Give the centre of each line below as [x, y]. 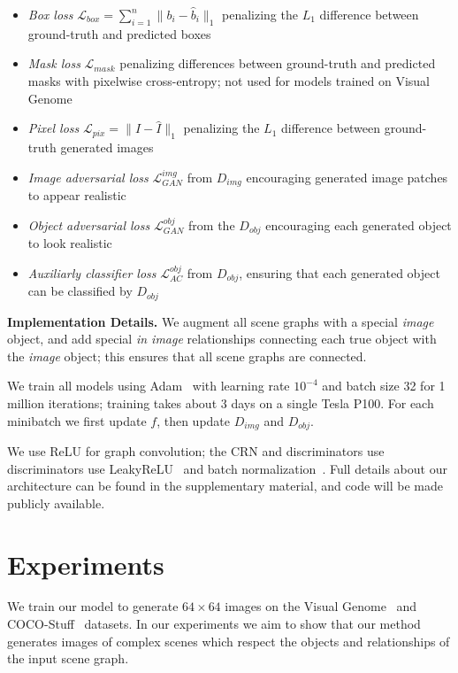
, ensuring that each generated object [340, 272]
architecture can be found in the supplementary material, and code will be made [225, 486]
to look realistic [70, 243]
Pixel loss [53, 128]
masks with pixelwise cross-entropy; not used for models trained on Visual [229, 80]
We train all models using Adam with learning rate [149, 386]
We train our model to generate [93, 606]
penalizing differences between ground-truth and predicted [278, 63]
